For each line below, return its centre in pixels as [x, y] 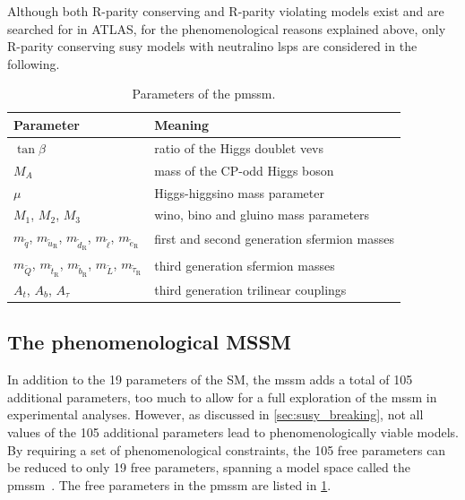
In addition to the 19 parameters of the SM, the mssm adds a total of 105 [210, 379]
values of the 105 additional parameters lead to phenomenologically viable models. [233, 432]
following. [34, 63]
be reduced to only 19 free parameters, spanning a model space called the [209, 467]
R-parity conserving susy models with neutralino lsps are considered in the [212, 46]
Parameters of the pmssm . [204, 94]
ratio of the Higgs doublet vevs [239, 147]
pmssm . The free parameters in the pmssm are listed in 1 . [169, 484]
